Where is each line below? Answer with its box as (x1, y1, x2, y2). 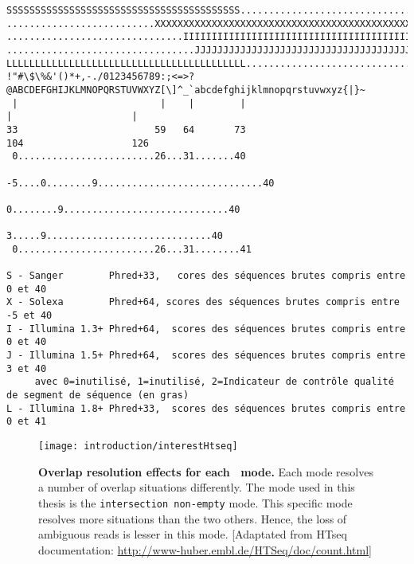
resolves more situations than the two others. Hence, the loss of (38, 510, 347, 527)
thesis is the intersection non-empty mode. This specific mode (38, 494, 353, 511)
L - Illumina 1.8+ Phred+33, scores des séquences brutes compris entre (6, 402, 406, 414)
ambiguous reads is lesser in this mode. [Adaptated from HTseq (38, 526, 347, 542)
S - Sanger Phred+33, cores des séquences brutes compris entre (6, 270, 406, 282)
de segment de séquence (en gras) (6, 390, 189, 401)
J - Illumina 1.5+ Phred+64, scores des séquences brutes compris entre (6, 350, 406, 362)
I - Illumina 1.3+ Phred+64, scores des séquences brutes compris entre (6, 323, 406, 335)
